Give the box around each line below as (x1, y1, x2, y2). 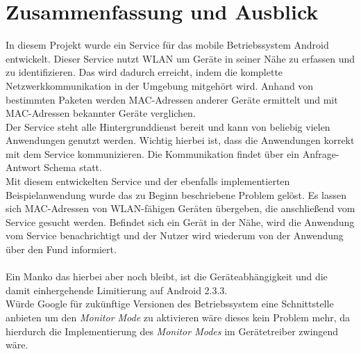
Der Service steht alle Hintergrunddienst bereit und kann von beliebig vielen (6, 119, 330, 134)
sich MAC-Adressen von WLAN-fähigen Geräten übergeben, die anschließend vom (6, 201, 355, 216)
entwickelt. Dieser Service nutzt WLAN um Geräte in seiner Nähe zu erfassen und (6, 51, 355, 65)
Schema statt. (44, 160, 102, 175)
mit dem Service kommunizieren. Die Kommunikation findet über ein (6, 146, 300, 161)
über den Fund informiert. (6, 242, 117, 257)
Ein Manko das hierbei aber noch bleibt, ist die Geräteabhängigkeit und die (6, 269, 328, 284)
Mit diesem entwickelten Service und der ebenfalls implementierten (6, 174, 290, 188)
